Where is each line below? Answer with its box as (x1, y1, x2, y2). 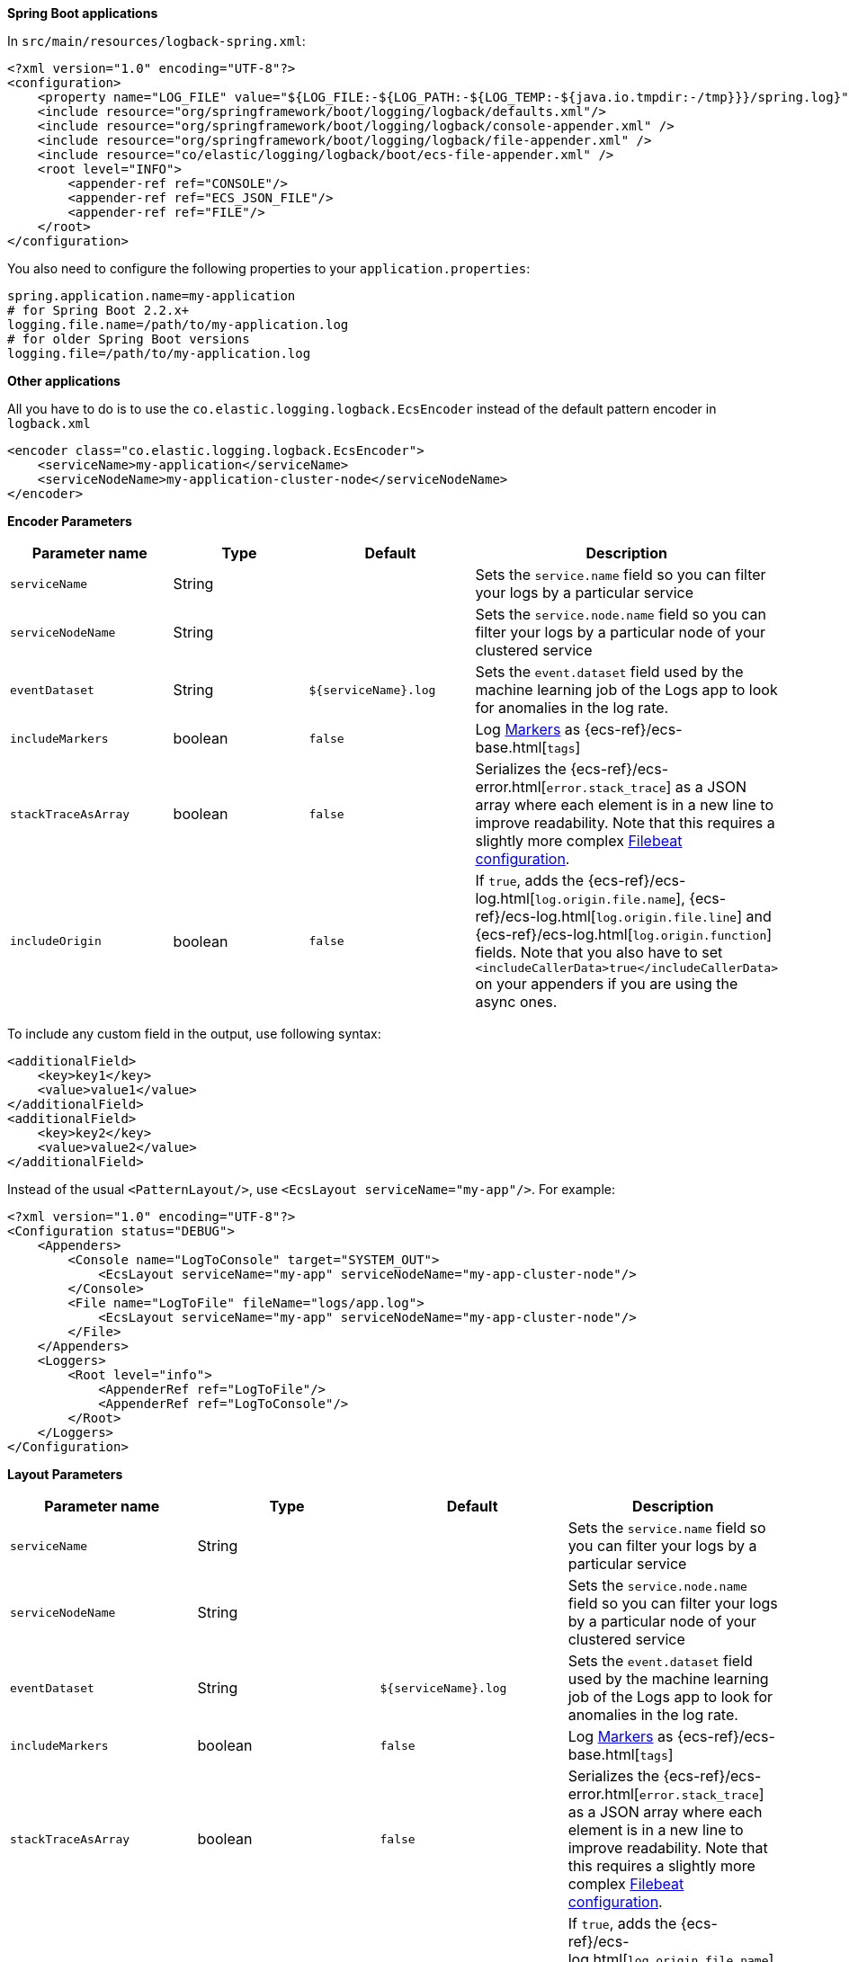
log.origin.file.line (595, 911, 737, 924)
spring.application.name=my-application (7, 289, 296, 303)
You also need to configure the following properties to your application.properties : (7, 261, 531, 276)
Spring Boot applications (7, 5, 158, 21)
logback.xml (7, 416, 91, 431)
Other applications (7, 373, 121, 388)
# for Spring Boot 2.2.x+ (7, 303, 190, 317)
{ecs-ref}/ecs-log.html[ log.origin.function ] (475, 925, 773, 943)
